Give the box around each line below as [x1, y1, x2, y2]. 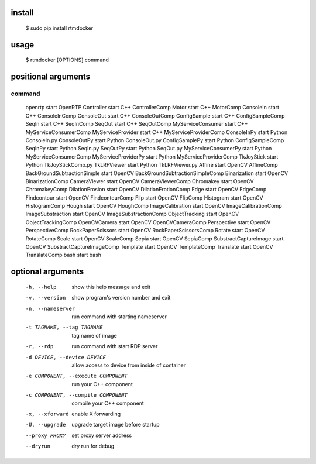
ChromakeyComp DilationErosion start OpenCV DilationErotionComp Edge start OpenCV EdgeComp [25, 186, 267, 193]
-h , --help [25, 284, 57, 290]
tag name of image [71, 332, 117, 339]
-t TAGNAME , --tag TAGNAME [25, 324, 103, 331]
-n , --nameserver [25, 305, 75, 312]
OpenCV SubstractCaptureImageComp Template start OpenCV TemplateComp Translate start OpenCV [25, 243, 273, 250]
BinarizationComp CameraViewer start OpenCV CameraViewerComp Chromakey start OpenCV [25, 177, 254, 184]
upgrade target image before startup [71, 421, 160, 428]
